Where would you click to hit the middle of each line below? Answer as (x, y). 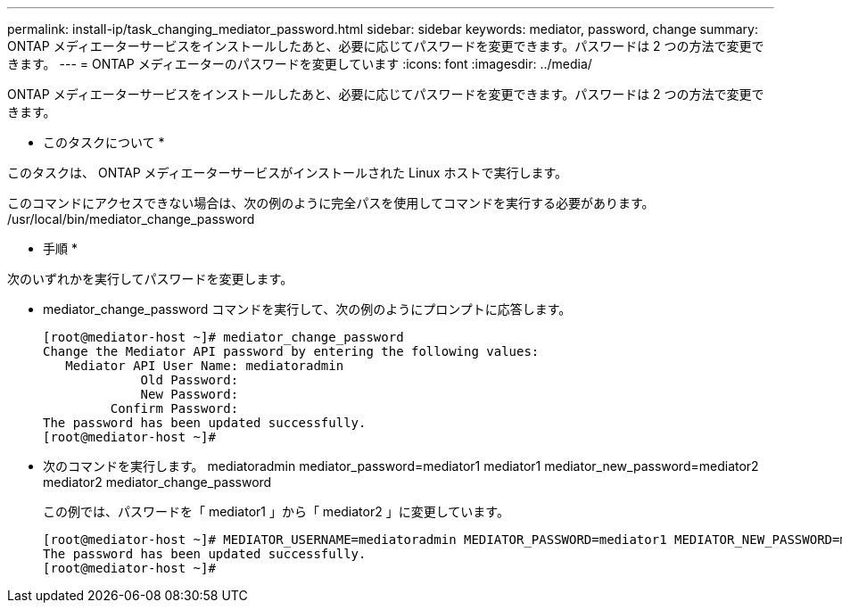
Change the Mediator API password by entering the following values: (291, 351)
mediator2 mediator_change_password (157, 482)
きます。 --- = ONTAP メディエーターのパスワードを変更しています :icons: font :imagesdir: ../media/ (300, 64)
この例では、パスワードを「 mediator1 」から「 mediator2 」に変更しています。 (276, 511)
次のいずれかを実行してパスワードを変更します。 (150, 279)
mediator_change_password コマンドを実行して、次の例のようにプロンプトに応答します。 (307, 309)
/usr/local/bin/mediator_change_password (131, 219)
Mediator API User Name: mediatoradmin (205, 366)
